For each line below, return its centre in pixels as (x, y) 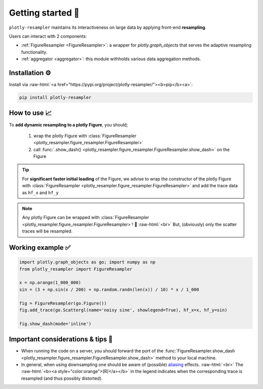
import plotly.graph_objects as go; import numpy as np (87, 262)
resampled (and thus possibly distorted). (62, 378)
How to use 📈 (30, 113)
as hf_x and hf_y (40, 193)
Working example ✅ (40, 248)
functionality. (34, 52)
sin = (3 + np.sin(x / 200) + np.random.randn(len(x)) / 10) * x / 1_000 (109, 289)
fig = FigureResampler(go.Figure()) (63, 303)
